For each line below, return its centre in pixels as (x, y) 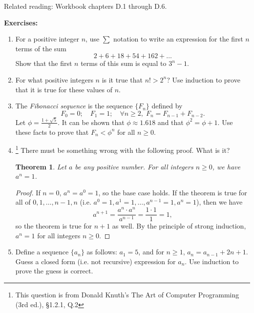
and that (170, 122)
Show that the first (44, 63)
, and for (151, 252)
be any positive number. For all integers (134, 166)
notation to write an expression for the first (178, 39)
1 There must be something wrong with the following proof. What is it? (123, 149)
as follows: (102, 252)
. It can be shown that (91, 122)
